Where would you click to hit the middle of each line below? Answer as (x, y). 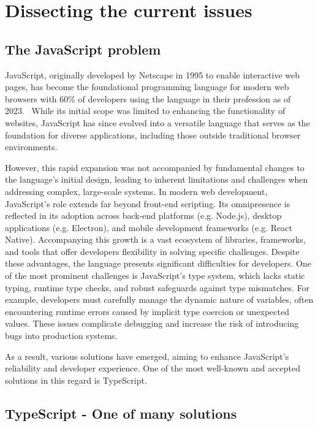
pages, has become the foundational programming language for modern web (147, 87)
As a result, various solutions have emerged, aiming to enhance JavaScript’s (147, 356)
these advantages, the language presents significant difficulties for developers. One (158, 263)
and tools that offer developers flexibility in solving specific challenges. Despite (152, 251)
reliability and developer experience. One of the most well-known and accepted (153, 368)
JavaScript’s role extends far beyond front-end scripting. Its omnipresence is (148, 203)
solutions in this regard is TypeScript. (76, 380)
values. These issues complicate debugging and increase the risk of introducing (152, 323)
